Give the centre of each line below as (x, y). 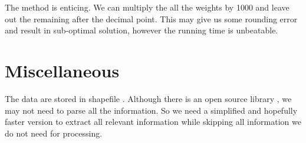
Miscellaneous (62, 70)
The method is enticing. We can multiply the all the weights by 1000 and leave (147, 7)
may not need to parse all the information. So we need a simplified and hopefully (151, 110)
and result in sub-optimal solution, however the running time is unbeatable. (142, 30)
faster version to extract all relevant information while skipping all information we (153, 122)
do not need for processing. (54, 133)
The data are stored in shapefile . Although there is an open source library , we (148, 98)
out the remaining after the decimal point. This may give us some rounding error (151, 18)
